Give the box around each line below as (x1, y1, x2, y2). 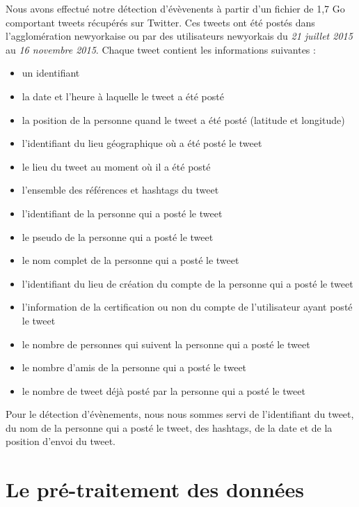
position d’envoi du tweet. (6, 434, 115, 448)
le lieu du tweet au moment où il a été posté (22, 159, 211, 173)
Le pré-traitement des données (6, 475, 305, 504)
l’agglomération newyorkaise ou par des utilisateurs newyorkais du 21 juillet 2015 (6, 29, 353, 43)
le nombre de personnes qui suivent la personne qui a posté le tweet (22, 336, 310, 351)
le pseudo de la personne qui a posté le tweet (22, 229, 214, 244)
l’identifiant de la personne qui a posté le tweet (22, 205, 223, 220)
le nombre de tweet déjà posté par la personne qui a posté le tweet (22, 383, 305, 398)
